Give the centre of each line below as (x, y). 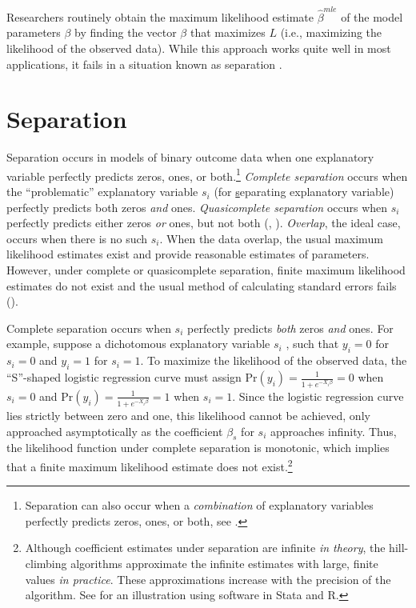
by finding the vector (126, 32)
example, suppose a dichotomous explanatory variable (138, 344)
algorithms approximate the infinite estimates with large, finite (224, 563)
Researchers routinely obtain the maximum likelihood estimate (160, 16)
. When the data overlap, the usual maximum (271, 238)
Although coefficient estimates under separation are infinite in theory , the (205, 548)
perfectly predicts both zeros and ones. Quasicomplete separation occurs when (197, 207)
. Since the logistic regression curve (318, 396)
